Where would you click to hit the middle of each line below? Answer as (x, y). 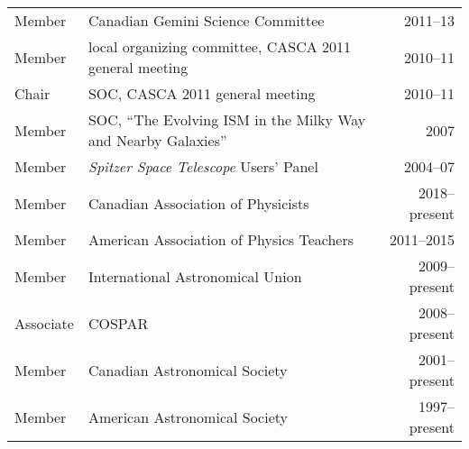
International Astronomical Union (195, 276)
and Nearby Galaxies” (157, 140)
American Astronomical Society (188, 417)
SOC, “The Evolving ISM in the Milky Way (227, 119)
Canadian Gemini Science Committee (206, 20)
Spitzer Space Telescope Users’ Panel (203, 166)
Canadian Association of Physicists (198, 203)
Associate (44, 323)
